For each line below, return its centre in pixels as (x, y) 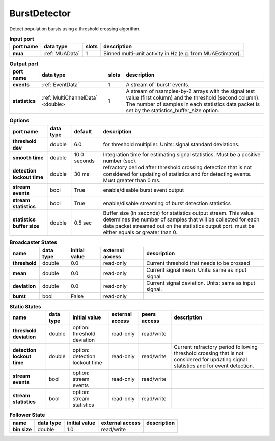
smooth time (28, 158)
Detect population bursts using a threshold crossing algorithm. (75, 29)
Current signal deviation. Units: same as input (201, 283)
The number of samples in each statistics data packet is (193, 104)
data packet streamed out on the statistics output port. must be (179, 226)
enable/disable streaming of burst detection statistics (167, 203)
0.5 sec (83, 223)
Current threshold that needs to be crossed (198, 263)
